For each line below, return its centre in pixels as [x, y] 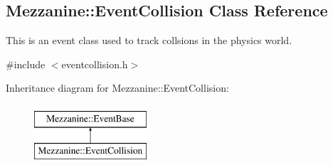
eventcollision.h [95, 64]
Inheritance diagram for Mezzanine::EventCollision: [117, 88]
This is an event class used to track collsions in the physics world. [149, 40]
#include [26, 64]
